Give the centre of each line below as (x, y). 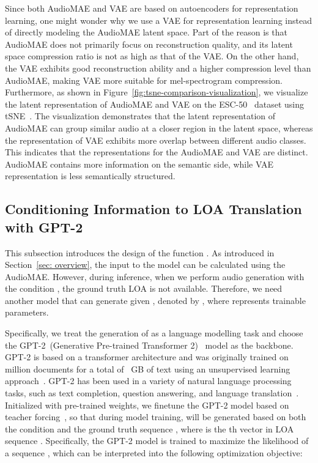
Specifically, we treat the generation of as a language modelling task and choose (154, 333)
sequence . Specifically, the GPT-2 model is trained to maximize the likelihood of (157, 441)
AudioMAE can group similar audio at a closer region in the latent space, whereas (159, 128)
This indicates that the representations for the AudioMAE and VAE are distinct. (157, 152)
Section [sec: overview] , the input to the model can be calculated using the (145, 265)
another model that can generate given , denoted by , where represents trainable (155, 300)
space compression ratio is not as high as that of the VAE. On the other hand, (152, 56)
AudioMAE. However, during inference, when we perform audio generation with (155, 276)
